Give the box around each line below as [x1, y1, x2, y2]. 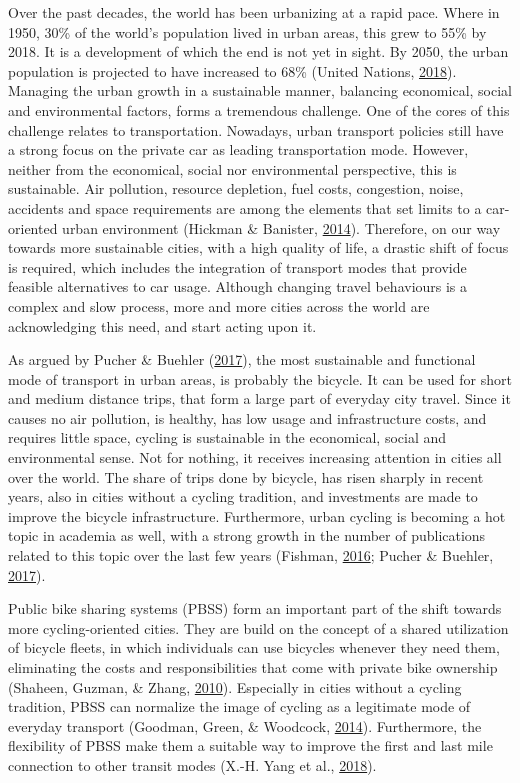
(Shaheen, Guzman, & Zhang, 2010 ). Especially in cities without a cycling [8, 676, 462, 697]
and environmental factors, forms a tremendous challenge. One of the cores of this [8, 99, 510, 120]
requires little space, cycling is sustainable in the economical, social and [8, 427, 447, 448]
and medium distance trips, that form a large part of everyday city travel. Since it [8, 388, 511, 409]
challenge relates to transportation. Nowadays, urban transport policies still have [8, 119, 504, 140]
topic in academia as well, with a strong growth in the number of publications [8, 525, 486, 546]
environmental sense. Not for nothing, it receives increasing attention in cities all [8, 447, 502, 468]
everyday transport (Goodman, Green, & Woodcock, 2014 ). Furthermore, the [8, 715, 482, 736]
